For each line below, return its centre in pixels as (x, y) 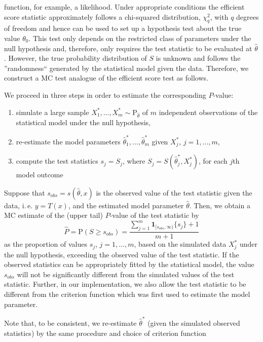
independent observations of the (208, 112)
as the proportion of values (46, 244)
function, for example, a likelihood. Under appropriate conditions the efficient (124, 7)
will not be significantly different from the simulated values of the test (126, 274)
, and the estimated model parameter (126, 205)
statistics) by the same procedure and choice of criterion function (105, 333)
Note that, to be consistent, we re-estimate (70, 322)
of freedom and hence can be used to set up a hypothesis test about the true (123, 28)
